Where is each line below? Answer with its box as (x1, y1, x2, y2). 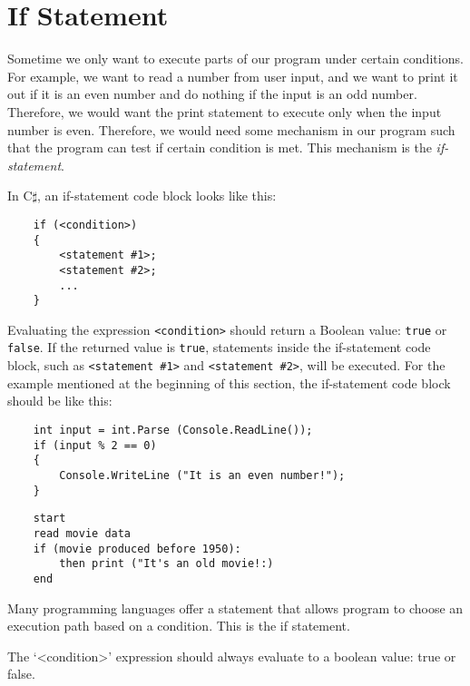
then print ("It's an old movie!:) (59, 557, 274, 571)
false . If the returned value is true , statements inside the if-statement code (7, 338, 431, 357)
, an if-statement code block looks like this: (37, 186, 277, 205)
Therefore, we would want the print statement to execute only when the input (7, 102, 442, 121)
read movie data (33, 526, 132, 540)
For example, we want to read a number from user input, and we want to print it (7, 66, 458, 85)
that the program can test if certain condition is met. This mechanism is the (7, 138, 432, 157)
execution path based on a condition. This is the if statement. (7, 616, 350, 635)
